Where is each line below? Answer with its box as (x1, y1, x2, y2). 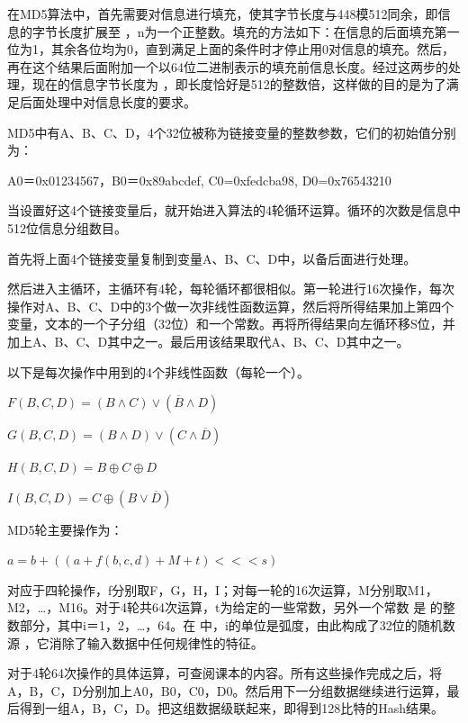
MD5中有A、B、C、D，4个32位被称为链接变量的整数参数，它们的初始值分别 (7, 122, 456, 141)
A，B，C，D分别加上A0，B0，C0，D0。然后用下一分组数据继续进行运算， (7, 681, 447, 700)
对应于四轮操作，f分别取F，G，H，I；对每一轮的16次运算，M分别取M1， (7, 580, 438, 599)
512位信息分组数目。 (7, 218, 127, 237)
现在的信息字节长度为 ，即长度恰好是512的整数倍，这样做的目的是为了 (31, 75, 446, 94)
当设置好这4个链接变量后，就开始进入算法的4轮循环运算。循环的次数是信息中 (7, 201, 461, 220)
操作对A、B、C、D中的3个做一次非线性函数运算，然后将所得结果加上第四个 (7, 296, 454, 315)
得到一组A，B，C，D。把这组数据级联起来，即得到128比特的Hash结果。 (19, 699, 445, 718)
